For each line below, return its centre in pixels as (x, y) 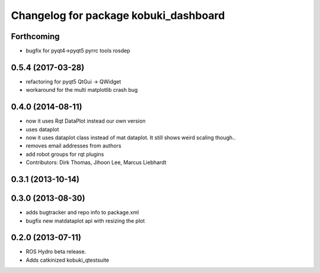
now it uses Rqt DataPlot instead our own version (86, 121)
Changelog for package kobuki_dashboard (118, 15)
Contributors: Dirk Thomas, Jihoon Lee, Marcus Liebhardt (96, 162)
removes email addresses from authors (73, 146)
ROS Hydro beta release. (56, 252)
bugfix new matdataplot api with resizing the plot (85, 221)
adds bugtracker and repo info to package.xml (82, 213)
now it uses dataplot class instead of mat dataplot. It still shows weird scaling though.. (131, 138)
